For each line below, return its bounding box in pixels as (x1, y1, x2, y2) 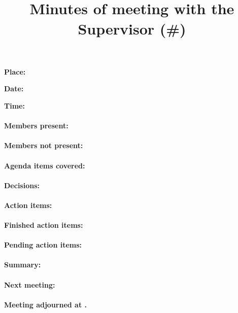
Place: (4, 66, 26, 77)
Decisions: (4, 180, 40, 190)
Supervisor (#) (78, 18, 186, 39)
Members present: (4, 120, 69, 131)
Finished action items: (4, 220, 83, 230)
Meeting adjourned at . (4, 299, 87, 309)
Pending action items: (4, 239, 82, 250)
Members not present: (4, 140, 83, 151)
